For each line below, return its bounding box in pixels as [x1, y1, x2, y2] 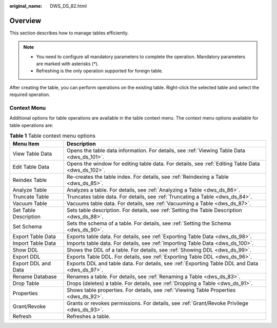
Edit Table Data [12, 163, 50, 170]
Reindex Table [12, 176, 47, 183]
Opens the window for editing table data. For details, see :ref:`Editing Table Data [67, 160, 260, 167]
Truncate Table [12, 193, 49, 200]
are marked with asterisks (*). [36, 61, 99, 67]
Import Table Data [12, 239, 56, 246]
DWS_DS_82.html [50, 3, 87, 9]
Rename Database [12, 273, 57, 280]
